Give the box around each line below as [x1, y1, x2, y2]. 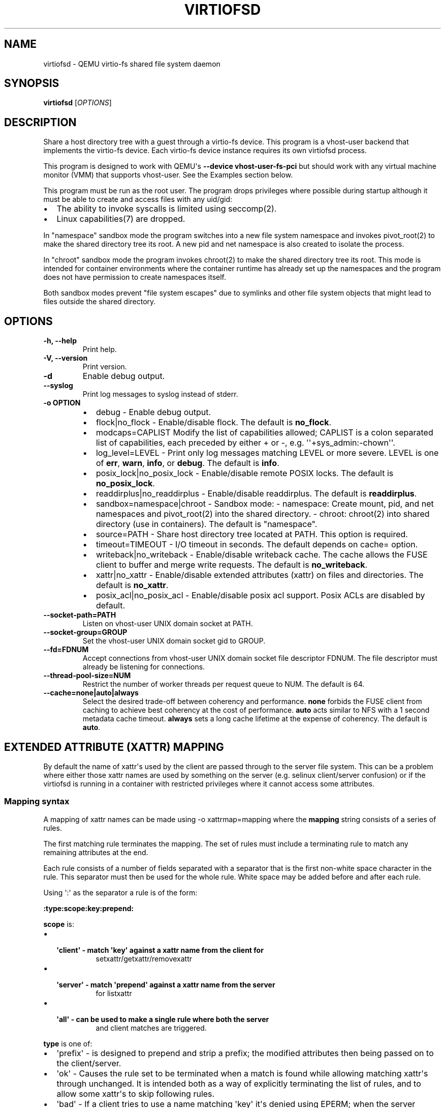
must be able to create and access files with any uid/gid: [43, 195, 233, 204]
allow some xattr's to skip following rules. [56, 1088, 215, 1099]
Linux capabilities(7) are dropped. [56, 214, 185, 224]
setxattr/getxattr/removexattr [96, 954, 193, 963]
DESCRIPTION [4, 115, 77, 129]
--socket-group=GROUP [43, 628, 128, 637]
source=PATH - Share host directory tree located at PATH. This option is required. [96, 529, 408, 540]
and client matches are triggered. [96, 1023, 207, 1032]
